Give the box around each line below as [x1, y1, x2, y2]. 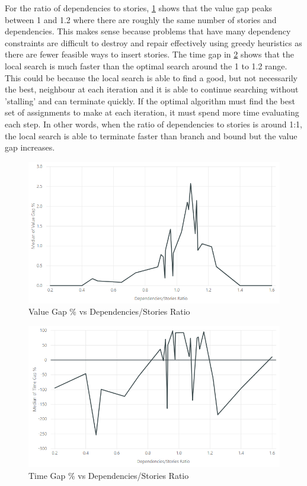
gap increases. [5, 141, 55, 154]
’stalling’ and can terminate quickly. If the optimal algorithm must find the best [5, 94, 295, 107]
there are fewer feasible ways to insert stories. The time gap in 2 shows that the [5, 48, 294, 60]
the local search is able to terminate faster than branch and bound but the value [5, 129, 298, 142]
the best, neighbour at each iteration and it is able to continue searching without [5, 83, 299, 95]
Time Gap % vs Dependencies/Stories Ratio [28, 469, 189, 481]
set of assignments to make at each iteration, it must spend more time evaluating [5, 106, 299, 119]
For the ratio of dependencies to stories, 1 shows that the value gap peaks [5, 2, 273, 14]
